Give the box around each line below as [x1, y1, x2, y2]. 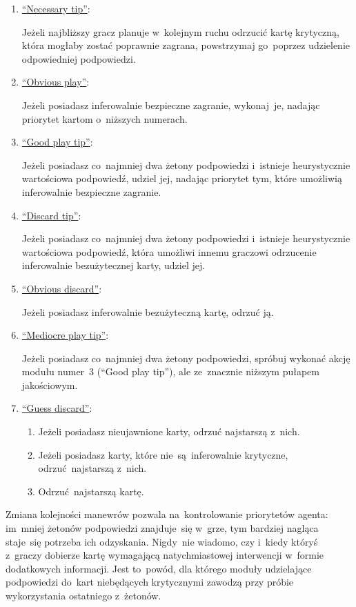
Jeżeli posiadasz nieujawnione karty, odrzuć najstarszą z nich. [38, 424, 300, 439]
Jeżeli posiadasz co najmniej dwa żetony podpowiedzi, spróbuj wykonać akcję [21, 350, 350, 365]
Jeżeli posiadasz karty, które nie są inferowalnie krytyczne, [38, 447, 288, 461]
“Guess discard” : [21, 401, 92, 415]
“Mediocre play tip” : [21, 328, 109, 342]
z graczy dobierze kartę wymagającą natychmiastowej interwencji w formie [6, 548, 324, 562]
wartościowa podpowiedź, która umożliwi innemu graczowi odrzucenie [21, 244, 317, 259]
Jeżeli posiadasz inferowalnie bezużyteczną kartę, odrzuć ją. [21, 304, 274, 319]
